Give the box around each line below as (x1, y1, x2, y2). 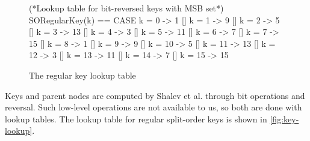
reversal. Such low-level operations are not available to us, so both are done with (5, 101, 302, 113)
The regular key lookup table (29, 68, 136, 81)
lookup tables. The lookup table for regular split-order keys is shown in (5, 112, 267, 125)
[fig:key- (270, 112, 299, 125)
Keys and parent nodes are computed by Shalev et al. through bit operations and (5, 89, 305, 101)
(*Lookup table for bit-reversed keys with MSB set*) (29, 2, 224, 14)
